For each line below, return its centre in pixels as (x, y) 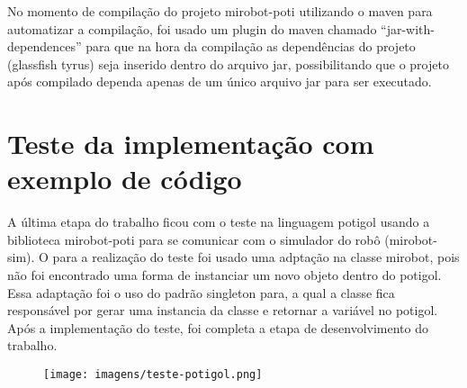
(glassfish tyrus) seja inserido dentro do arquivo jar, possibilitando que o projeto (228, 63)
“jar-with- (408, 28)
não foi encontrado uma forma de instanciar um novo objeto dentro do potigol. (225, 275)
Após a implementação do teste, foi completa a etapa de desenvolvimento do (218, 327)
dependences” (45, 46)
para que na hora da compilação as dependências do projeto (251, 46)
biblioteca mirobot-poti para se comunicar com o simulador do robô (194, 239)
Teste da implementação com (191, 144)
